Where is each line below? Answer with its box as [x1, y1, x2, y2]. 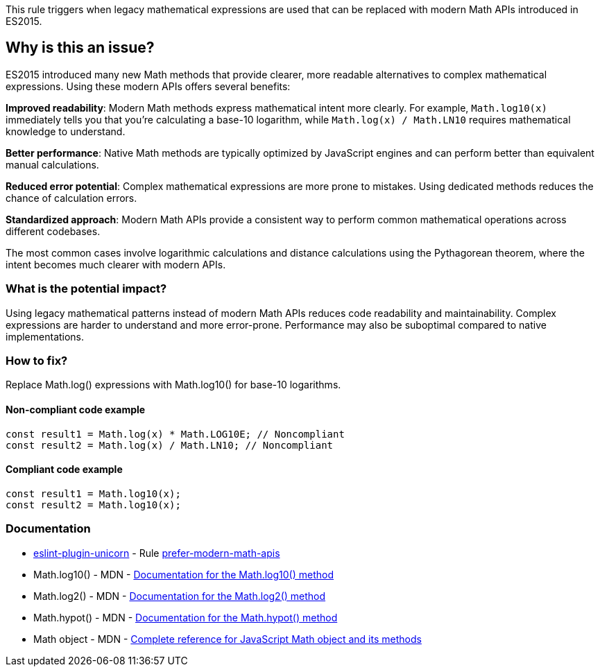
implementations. [6, 330, 85, 343]
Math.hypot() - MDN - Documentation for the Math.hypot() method [33, 611, 338, 623]
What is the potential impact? [6, 282, 167, 296]
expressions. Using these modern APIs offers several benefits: [6, 80, 291, 92]
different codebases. [6, 225, 101, 237]
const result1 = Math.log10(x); [6, 488, 181, 499]
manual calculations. [6, 158, 99, 171]
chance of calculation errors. [6, 191, 137, 204]
